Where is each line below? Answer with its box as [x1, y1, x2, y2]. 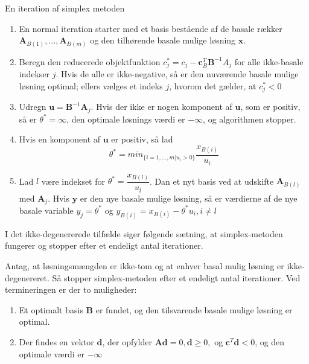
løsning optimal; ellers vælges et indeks [19, 79, 163, 92]
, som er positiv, [240, 100, 301, 113]
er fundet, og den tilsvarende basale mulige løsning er [95, 303, 293, 316]
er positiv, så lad [111, 133, 173, 145]
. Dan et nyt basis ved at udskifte [149, 174, 274, 187]
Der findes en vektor [19, 335, 94, 348]
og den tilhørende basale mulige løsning [90, 34, 236, 46]
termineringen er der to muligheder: [5, 283, 137, 296]
